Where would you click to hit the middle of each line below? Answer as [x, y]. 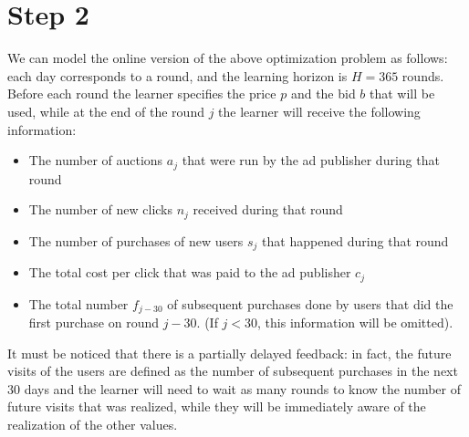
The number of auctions [96, 160]
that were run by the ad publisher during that [311, 160]
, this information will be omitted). [355, 322]
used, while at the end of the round [106, 111]
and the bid [323, 94]
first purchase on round [94, 322]
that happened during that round [355, 240]
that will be [402, 94]
